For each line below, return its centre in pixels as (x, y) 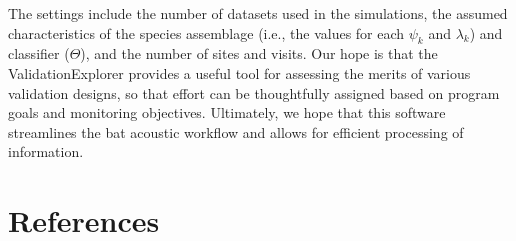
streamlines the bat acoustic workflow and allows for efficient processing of (236, 131)
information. (46, 151)
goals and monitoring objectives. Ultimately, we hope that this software (227, 112)
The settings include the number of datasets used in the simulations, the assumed (258, 13)
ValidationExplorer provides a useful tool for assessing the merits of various (239, 72)
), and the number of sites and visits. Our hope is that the (259, 53)
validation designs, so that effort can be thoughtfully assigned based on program (254, 92)
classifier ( (39, 53)
